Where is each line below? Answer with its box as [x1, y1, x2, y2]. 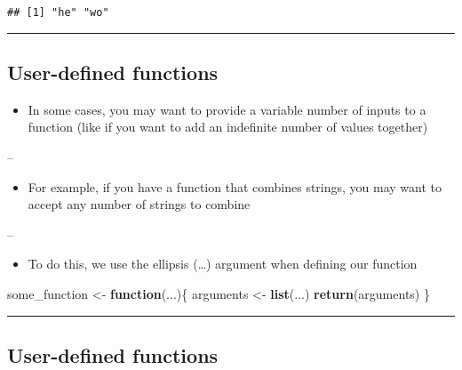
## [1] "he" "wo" [7, 6, 109, 19]
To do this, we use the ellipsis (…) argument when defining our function [28, 254, 418, 273]
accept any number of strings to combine [28, 195, 251, 213]
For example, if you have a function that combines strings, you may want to [28, 177, 442, 196]
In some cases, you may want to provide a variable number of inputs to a [28, 100, 426, 118]
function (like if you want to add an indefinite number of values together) [28, 117, 428, 136]
